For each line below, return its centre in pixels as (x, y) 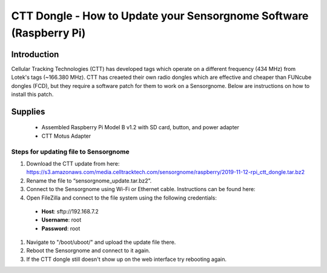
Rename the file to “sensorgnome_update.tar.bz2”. (89, 180)
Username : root (61, 220)
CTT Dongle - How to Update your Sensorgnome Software (160, 16)
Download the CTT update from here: (73, 163)
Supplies (28, 111)
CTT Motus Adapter (66, 136)
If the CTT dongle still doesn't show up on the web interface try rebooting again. (127, 259)
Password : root (61, 228)
